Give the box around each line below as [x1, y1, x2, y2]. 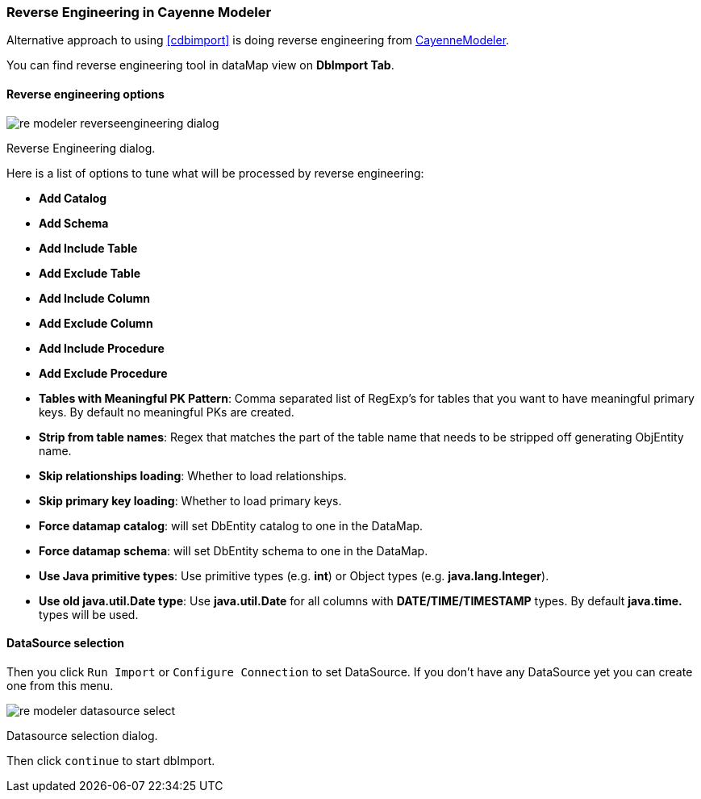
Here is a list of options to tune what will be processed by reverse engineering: [6, 165, 424, 180]
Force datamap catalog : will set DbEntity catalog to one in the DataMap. [39, 518, 424, 533]
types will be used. [39, 607, 139, 621]
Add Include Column [39, 291, 150, 305]
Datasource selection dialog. [6, 728, 158, 743]
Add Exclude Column [39, 316, 153, 330]
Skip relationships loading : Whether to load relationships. [39, 468, 347, 483]
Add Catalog [39, 190, 107, 205]
